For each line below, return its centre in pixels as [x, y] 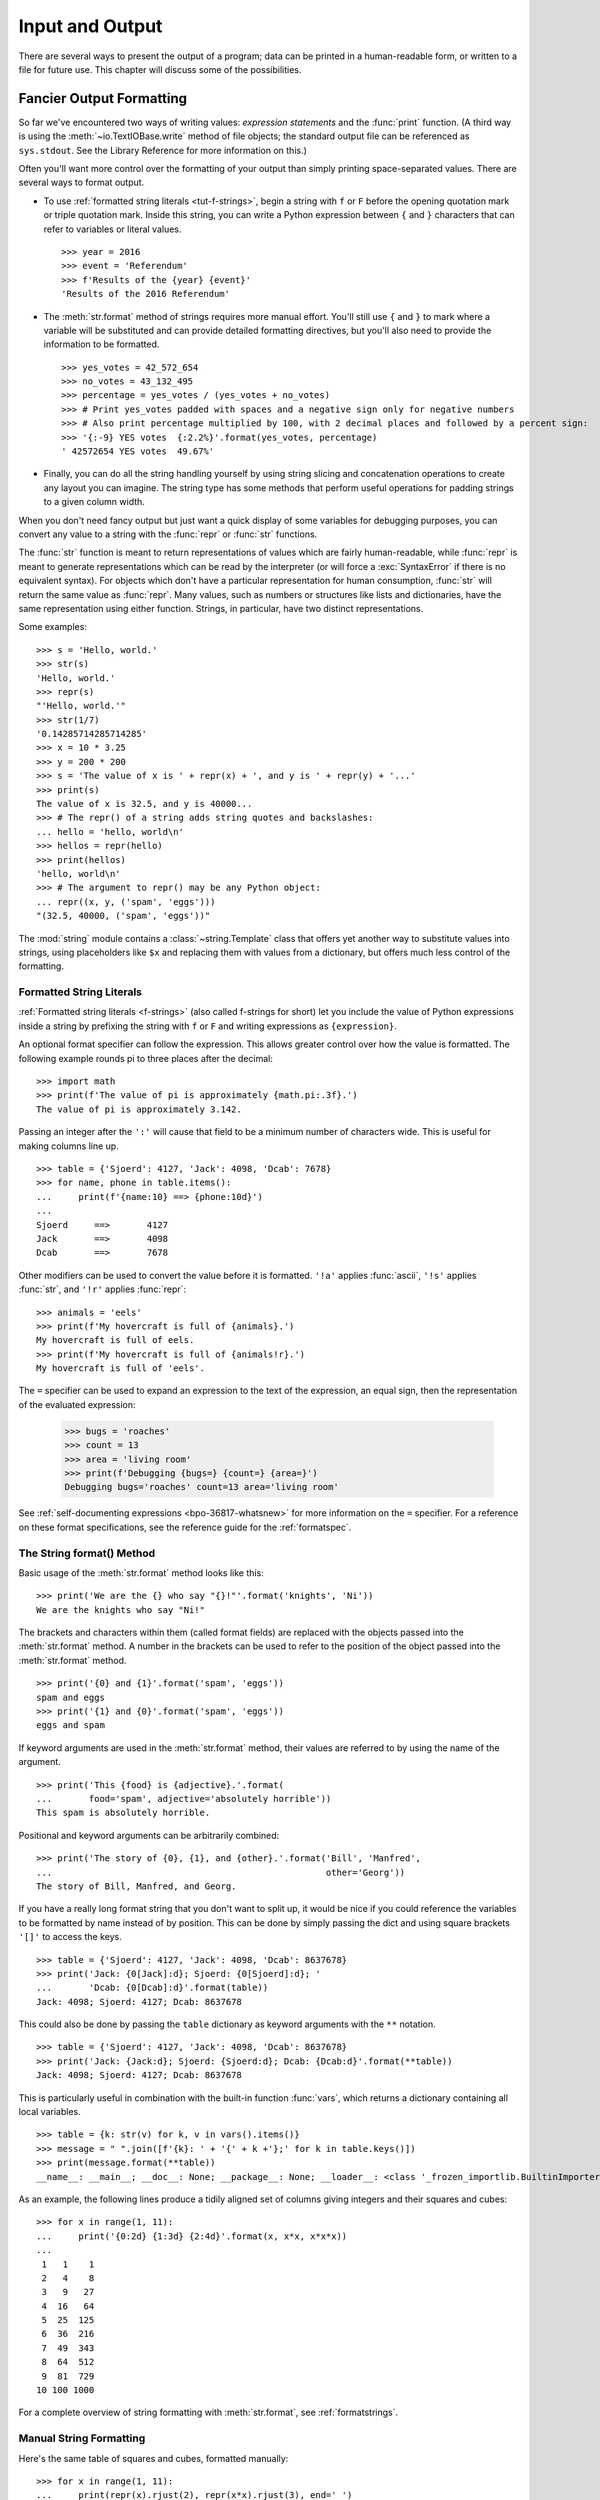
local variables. [49, 2112]
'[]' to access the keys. [70, 1937]
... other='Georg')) [221, 1872]
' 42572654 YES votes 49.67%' [138, 451]
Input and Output [90, 26]
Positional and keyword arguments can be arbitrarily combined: [149, 1835]
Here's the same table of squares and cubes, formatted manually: [153, 2458]
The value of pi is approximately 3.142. [139, 1109]
